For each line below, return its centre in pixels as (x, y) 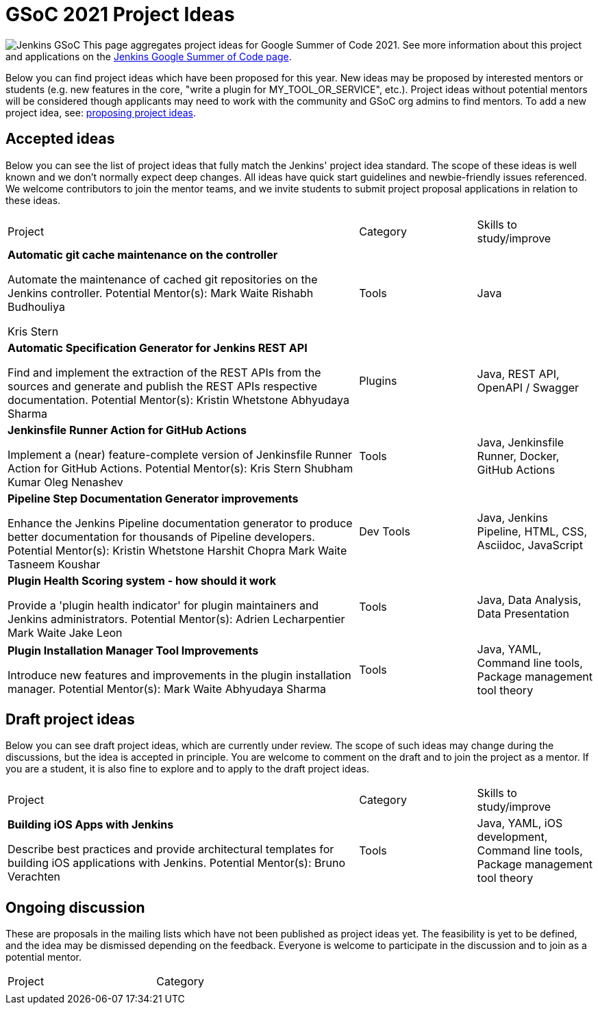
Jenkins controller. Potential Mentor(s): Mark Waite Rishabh (161, 293)
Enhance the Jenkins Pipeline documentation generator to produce (180, 523)
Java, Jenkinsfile (520, 442)
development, (512, 837)
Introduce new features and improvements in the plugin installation (179, 675)
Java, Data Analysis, (529, 599)
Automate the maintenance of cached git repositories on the (163, 279)
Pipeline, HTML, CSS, (532, 531)
